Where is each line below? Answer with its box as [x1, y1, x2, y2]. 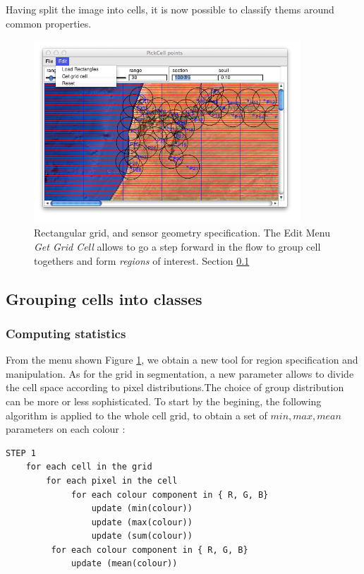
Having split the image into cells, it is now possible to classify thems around [6, 2, 334, 16]
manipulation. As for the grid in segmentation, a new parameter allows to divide [6, 366, 354, 381]
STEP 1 [6, 448, 36, 458]
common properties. [6, 16, 92, 30]
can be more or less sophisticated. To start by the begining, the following [6, 393, 322, 408]
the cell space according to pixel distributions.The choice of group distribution [6, 380, 344, 395]
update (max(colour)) [91, 517, 193, 527]
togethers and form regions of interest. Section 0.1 [34, 253, 250, 268]
